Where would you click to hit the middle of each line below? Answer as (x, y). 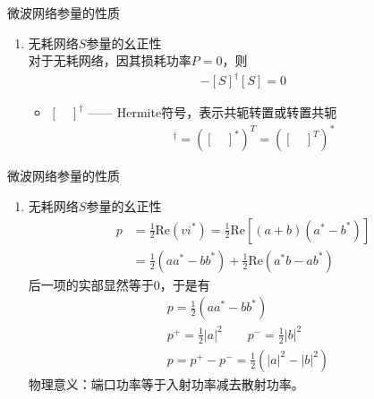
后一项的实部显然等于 (91, 284)
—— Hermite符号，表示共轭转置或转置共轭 (212, 112)
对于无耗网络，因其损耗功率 (110, 60)
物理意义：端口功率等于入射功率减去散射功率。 (166, 383)
